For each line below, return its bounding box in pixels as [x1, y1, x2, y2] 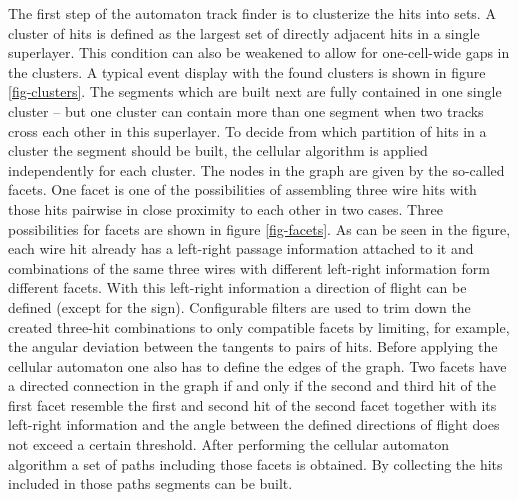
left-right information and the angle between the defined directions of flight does [8, 414, 500, 435]
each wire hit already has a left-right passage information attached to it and [8, 238, 474, 259]
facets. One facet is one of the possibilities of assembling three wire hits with [8, 179, 477, 200]
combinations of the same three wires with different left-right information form [8, 257, 490, 278]
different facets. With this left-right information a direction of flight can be [8, 277, 467, 298]
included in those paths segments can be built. [8, 473, 293, 494]
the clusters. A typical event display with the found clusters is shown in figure [8, 61, 486, 82]
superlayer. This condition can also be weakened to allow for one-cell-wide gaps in [8, 42, 510, 63]
